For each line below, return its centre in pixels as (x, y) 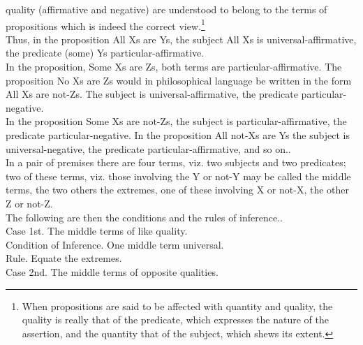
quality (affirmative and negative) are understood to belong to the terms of (166, 9)
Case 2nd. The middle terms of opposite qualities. (112, 271)
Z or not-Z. (29, 203)
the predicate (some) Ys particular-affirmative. (105, 53)
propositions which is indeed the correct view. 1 (105, 24)
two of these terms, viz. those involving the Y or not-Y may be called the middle (178, 176)
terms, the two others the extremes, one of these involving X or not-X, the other (178, 190)
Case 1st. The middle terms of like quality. (97, 231)
